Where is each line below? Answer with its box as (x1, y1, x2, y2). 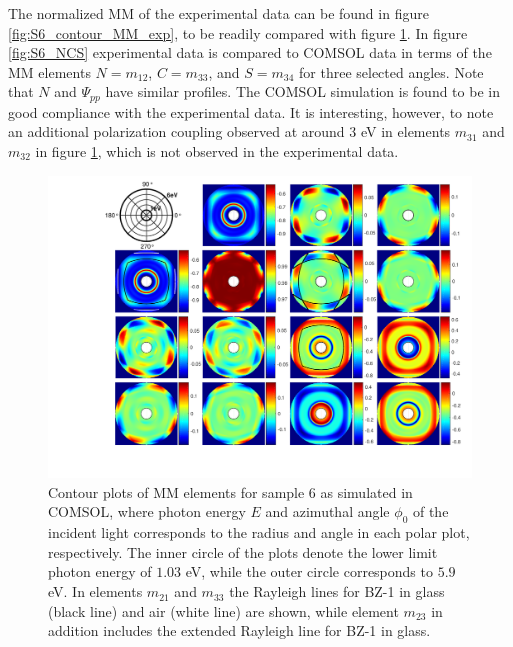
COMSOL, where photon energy (48, 501, 246, 522)
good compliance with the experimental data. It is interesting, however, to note (8, 101, 494, 122)
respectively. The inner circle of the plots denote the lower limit (48, 541, 438, 562)
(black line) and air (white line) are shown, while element (48, 600, 399, 621)
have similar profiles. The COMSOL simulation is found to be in (105, 81, 500, 102)
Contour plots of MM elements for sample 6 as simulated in (48, 481, 413, 502)
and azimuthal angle (265, 501, 390, 522)
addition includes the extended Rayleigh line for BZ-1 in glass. (48, 620, 431, 641)
